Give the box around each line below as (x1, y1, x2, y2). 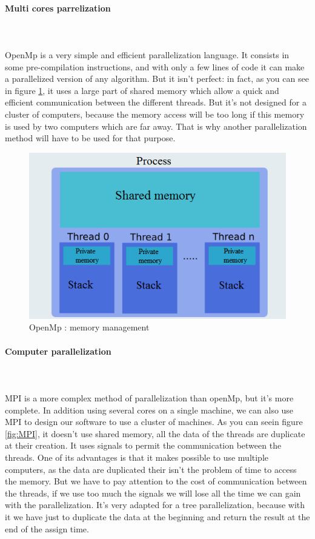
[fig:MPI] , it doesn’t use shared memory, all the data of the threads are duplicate (5, 427, 305, 440)
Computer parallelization (5, 344, 111, 357)
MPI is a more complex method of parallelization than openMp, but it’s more (5, 392, 294, 404)
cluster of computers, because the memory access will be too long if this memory (5, 107, 305, 120)
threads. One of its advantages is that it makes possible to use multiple (5, 450, 269, 463)
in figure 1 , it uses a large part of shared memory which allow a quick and (5, 84, 279, 96)
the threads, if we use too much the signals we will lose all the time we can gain (5, 486, 301, 499)
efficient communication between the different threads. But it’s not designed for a (5, 96, 307, 109)
